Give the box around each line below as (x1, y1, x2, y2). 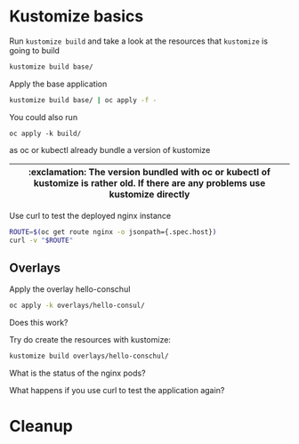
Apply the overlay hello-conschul (9, 284, 131, 295)
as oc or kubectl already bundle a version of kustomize (9, 144, 211, 155)
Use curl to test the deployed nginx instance (9, 210, 172, 221)
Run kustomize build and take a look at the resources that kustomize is (9, 36, 269, 46)
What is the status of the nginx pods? (9, 367, 146, 378)
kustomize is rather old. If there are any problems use (33, 176, 266, 189)
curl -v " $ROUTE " (9, 236, 74, 245)
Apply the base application (9, 78, 108, 89)
